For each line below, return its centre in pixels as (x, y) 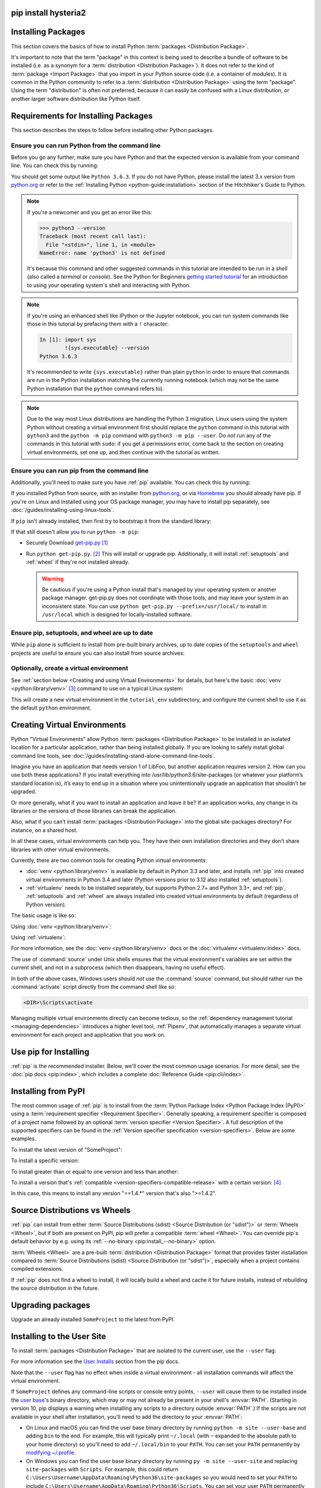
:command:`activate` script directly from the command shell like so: (93, 987)
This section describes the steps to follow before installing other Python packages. (112, 130)
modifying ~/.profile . (51, 1453)
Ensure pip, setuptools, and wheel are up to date (82, 633)
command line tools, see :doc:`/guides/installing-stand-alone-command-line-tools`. (113, 755)
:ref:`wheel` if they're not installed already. (78, 562)
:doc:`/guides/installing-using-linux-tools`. (63, 510)
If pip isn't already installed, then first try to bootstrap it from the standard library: (111, 521)
